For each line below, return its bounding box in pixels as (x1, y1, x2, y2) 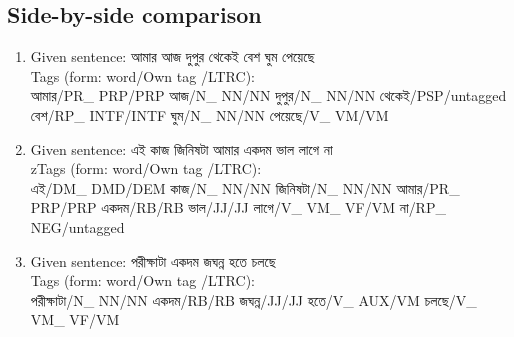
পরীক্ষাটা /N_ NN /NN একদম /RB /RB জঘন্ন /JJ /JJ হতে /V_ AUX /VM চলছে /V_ (30, 289, 477, 310)
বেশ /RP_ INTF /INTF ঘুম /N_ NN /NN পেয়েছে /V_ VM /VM (30, 104, 389, 125)
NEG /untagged (30, 216, 125, 237)
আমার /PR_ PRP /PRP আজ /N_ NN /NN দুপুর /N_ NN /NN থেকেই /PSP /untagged (30, 85, 507, 106)
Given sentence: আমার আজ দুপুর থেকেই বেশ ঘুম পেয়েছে (30, 46, 315, 67)
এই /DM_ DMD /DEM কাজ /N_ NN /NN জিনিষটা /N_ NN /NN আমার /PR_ (30, 177, 460, 198)
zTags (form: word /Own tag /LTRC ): (30, 158, 262, 179)
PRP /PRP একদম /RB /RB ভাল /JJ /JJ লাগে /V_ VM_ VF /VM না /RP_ (30, 197, 446, 218)
